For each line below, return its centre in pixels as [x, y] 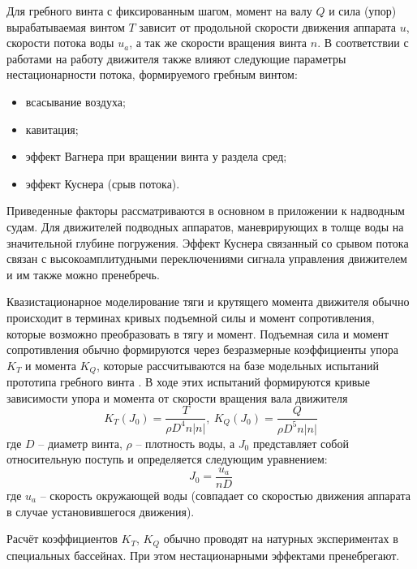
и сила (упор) [363, 11]
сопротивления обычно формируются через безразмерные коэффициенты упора [202, 349]
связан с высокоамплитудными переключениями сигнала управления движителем [207, 259]
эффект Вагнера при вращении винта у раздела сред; [156, 156]
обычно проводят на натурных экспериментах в [281, 539]
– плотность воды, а [185, 443]
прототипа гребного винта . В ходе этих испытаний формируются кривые [188, 382]
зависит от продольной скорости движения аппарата [268, 26]
